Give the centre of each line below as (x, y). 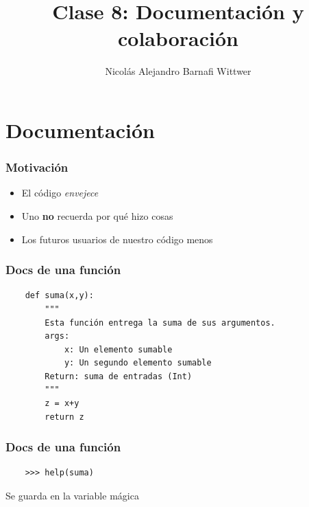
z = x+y (62, 404)
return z (64, 417)
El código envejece (60, 193)
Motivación (37, 167)
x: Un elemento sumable (118, 349)
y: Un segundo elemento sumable (138, 363)
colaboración (178, 38)
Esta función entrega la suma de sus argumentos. (160, 323)
